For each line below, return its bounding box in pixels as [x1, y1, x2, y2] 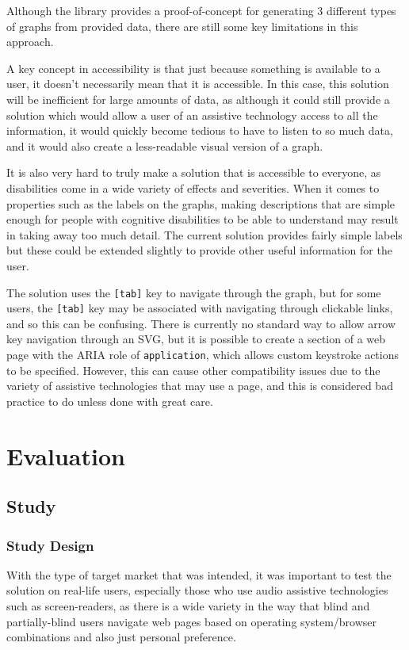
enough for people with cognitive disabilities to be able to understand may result [6, 211, 399, 227]
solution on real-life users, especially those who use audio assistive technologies [6, 582, 388, 598]
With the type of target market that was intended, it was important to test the [6, 566, 392, 583]
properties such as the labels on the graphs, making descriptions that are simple [6, 195, 396, 212]
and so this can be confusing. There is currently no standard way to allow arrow [6, 315, 396, 331]
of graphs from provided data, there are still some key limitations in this [6, 17, 358, 34]
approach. [6, 33, 54, 50]
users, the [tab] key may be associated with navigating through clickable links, [6, 300, 393, 316]
